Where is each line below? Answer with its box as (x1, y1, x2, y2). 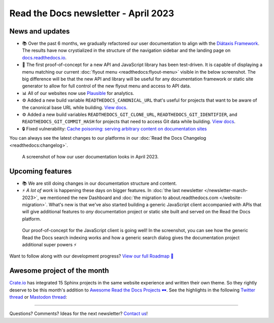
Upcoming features (9, 167, 72, 175)
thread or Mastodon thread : (9, 294, 67, 300)
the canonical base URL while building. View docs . (22, 104, 128, 110)
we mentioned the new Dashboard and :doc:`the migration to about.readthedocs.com (40, 195, 218, 201)
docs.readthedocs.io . (22, 54, 67, 60)
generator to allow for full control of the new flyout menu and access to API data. (22, 83, 191, 89)
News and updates (9, 27, 70, 36)
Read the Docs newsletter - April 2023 (9, 8, 175, 19)
